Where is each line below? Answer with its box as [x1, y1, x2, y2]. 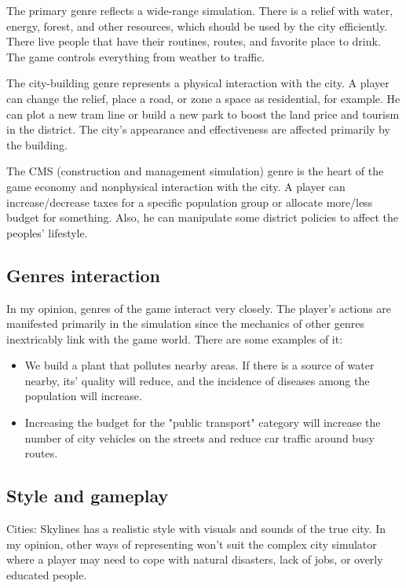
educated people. [6, 566, 87, 582]
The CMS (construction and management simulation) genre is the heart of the [6, 163, 384, 179]
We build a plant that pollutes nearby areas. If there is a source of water [24, 357, 375, 373]
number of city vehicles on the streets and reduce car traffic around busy [24, 429, 375, 446]
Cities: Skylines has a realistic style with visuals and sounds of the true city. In [6, 520, 386, 537]
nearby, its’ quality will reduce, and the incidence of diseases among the [24, 372, 370, 388]
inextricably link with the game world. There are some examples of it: [6, 330, 343, 347]
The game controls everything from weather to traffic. [6, 48, 265, 64]
